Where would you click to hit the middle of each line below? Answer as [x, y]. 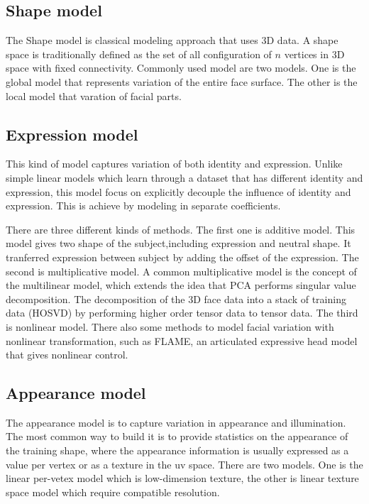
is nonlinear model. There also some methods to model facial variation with [170, 326]
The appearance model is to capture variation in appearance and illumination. [176, 422]
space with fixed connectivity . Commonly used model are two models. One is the [181, 68]
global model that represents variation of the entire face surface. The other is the [182, 81]
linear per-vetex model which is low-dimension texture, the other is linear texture [182, 478]
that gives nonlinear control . [67, 355]
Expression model [72, 134]
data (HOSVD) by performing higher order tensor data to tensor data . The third [182, 313]
